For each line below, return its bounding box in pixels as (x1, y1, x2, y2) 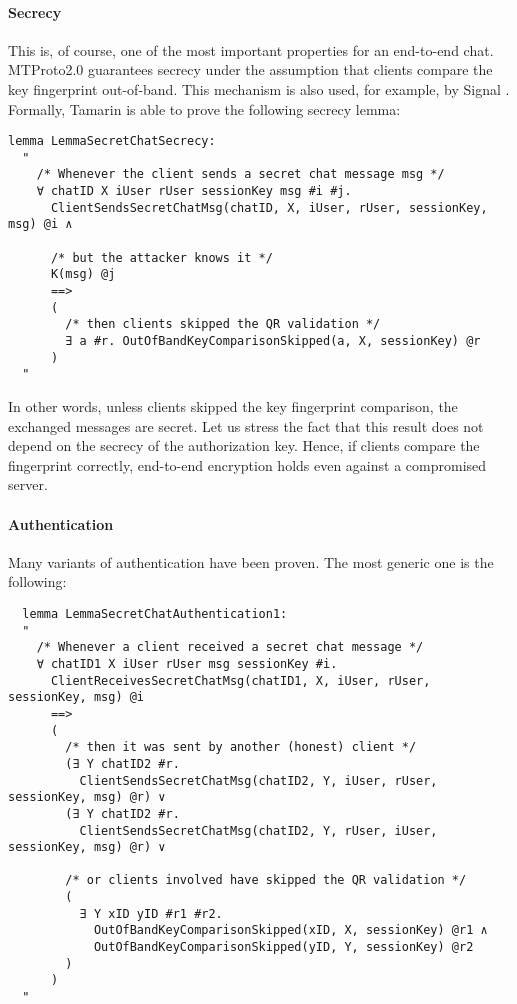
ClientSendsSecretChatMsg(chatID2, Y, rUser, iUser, (79, 823, 438, 838)
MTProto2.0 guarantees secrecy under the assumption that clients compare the (8, 59, 493, 80)
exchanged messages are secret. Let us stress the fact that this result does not (8, 415, 484, 436)
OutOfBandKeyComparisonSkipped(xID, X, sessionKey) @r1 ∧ (93, 923, 488, 938)
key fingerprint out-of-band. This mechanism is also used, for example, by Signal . (8, 78, 510, 99)
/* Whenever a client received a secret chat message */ (36, 640, 424, 655)
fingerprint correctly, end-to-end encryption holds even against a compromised (8, 454, 487, 475)
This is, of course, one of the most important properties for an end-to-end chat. (8, 39, 494, 60)
